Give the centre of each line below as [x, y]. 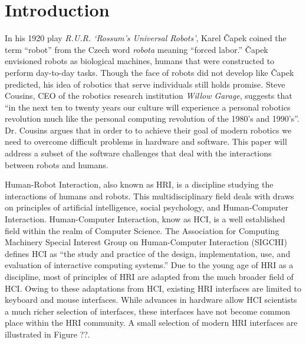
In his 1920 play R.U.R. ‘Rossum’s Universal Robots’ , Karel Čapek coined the [146, 38]
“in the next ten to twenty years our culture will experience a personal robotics [148, 107]
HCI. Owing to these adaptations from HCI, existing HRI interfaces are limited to [153, 288]
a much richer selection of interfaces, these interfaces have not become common [148, 311]
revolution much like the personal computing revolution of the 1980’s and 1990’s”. [152, 118]
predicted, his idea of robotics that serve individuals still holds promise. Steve [145, 84]
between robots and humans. [57, 164]
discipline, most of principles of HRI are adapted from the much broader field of [149, 276]
